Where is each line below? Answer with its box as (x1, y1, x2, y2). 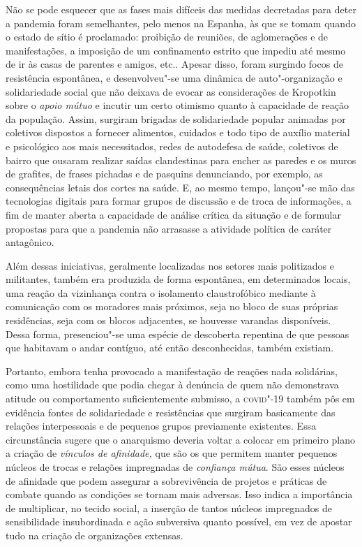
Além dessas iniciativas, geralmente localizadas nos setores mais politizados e (6, 258, 334, 272)
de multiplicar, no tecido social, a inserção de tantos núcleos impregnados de (6, 500, 332, 515)
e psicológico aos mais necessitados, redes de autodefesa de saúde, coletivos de (6, 138, 338, 153)
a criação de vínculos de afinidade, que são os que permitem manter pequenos (6, 446, 338, 460)
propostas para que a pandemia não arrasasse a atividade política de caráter (6, 221, 332, 235)
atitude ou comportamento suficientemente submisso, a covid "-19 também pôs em (6, 391, 355, 406)
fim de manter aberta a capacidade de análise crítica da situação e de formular (6, 207, 341, 221)
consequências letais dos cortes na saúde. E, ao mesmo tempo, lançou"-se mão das (6, 180, 355, 194)
